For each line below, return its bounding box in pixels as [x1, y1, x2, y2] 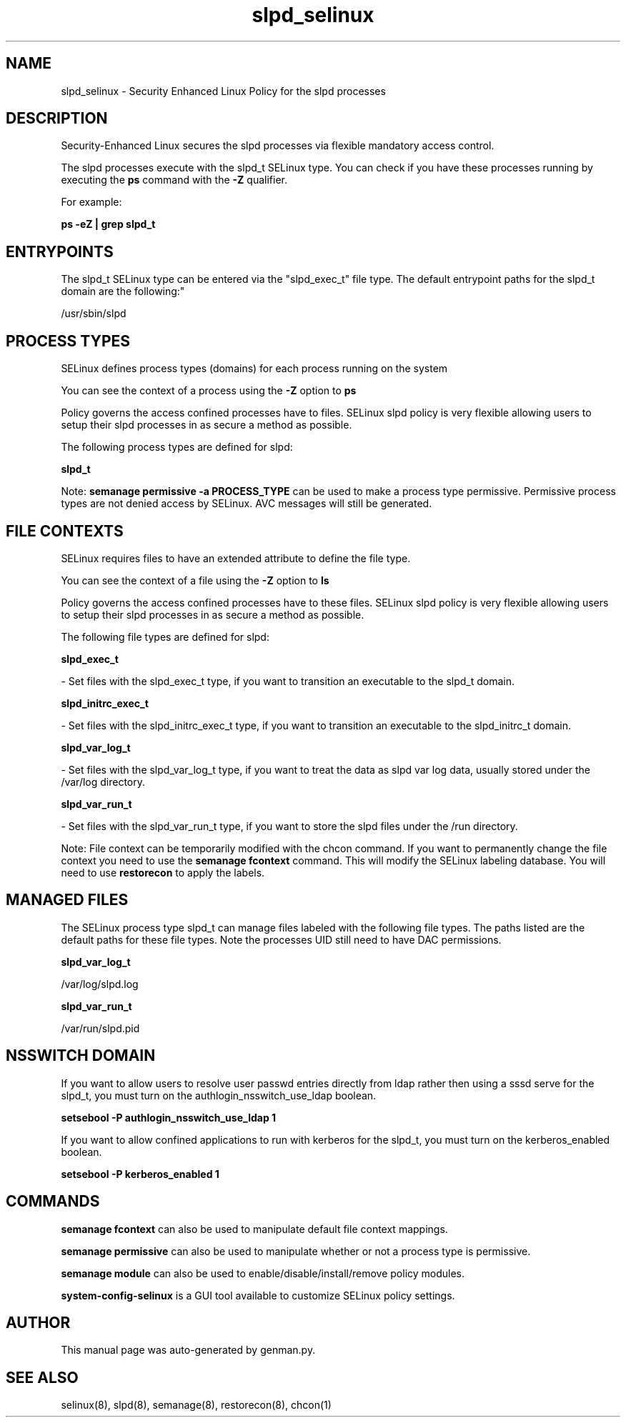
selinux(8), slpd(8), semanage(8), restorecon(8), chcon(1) [61, 1399, 332, 1412]
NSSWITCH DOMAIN [6, 1047, 156, 1065]
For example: [61, 196, 122, 209]
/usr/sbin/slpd [61, 307, 126, 320]
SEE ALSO [6, 1368, 79, 1387]
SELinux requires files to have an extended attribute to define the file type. [61, 551, 411, 564]
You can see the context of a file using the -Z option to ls [61, 574, 329, 586]
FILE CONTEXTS [6, 521, 124, 540]
